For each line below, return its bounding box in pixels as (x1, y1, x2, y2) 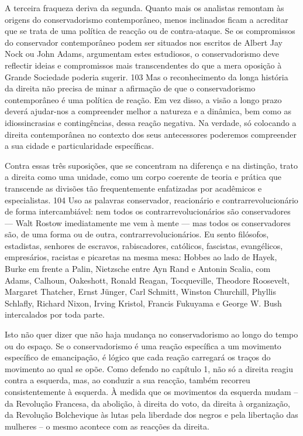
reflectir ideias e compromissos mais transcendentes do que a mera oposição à (5, 59, 282, 71)
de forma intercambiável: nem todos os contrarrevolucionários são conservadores (5, 205, 291, 217)
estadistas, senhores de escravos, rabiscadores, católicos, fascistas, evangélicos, (5, 239, 283, 251)
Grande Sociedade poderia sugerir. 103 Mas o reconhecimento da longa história (5, 70, 288, 83)
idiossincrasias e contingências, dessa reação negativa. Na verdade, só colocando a (5, 116, 297, 128)
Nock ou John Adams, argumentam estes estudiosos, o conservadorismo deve (5, 47, 280, 60)
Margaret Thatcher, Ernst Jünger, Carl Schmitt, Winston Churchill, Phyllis (5, 285, 276, 298)
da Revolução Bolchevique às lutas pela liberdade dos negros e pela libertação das (5, 408, 298, 421)
